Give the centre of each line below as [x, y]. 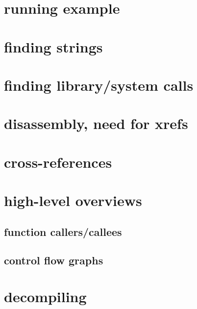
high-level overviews [73, 200]
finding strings [53, 46]
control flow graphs [54, 260]
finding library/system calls [99, 85]
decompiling [45, 296]
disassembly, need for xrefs [96, 123]
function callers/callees [63, 231]
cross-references [58, 162]
